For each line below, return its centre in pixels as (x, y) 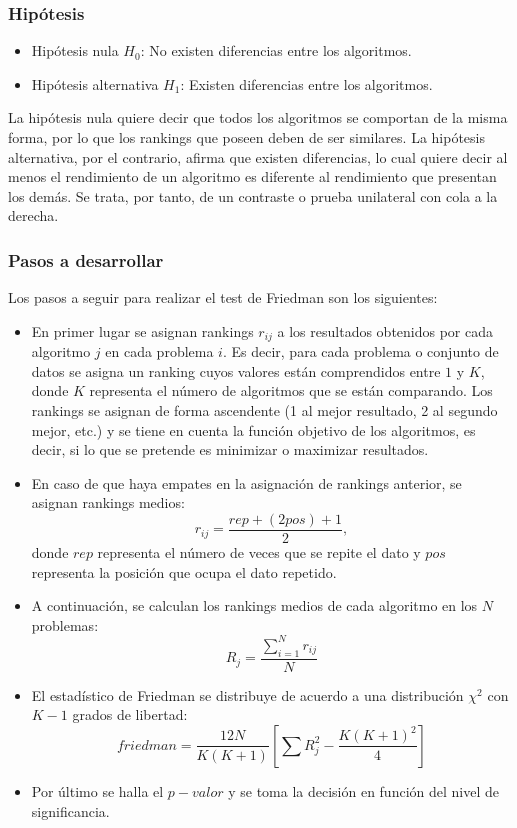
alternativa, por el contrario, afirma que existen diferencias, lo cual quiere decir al (258, 156)
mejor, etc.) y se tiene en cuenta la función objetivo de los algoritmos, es (253, 429)
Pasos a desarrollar (86, 259)
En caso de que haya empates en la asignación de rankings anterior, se (246, 482)
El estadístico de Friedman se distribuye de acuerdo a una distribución (247, 694)
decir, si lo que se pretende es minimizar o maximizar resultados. (230, 449)
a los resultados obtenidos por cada (385, 330)
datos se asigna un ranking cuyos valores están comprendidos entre (236, 370)
